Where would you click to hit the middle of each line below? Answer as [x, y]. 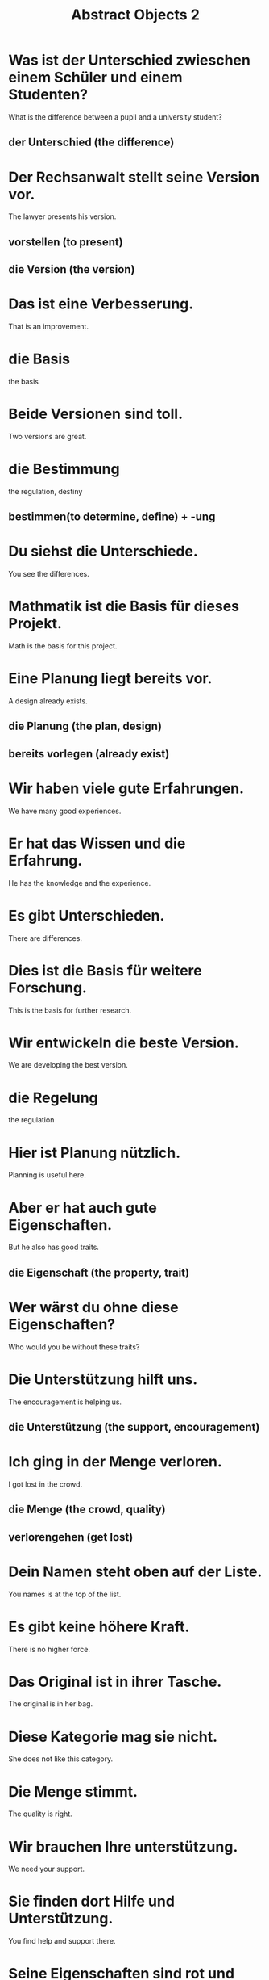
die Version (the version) [72, 269]
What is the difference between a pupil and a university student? [116, 117]
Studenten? [48, 95]
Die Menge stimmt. [73, 1791]
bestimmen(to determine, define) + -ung [112, 517]
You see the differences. [49, 574]
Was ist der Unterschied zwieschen [130, 60]
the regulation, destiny [46, 491]
